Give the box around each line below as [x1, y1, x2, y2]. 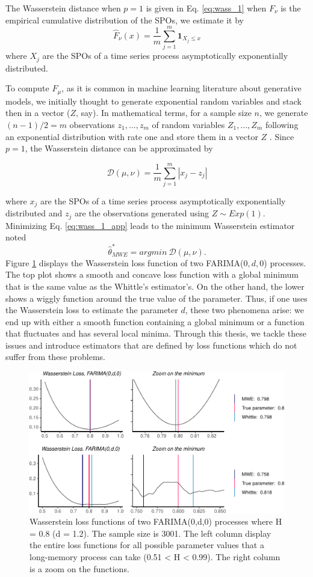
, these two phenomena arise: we [185, 304, 305, 316]
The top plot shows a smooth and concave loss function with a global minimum [5, 268, 299, 281]
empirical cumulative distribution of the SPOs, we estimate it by [5, 13, 244, 26]
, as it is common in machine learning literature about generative [61, 82, 302, 94]
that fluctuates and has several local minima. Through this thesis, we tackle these [5, 327, 306, 340]
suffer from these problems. [5, 350, 105, 363]
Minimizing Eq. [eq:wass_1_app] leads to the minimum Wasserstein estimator [5, 219, 295, 231]
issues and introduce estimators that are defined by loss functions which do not [5, 338, 297, 351]
